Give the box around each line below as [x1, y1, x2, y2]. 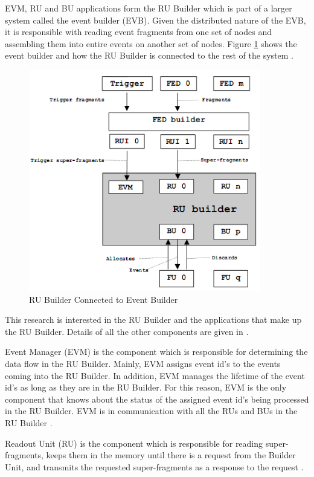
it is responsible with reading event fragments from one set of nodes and [5, 25, 272, 38]
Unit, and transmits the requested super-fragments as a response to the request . [5, 460, 304, 473]
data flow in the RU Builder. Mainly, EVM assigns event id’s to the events [5, 357, 281, 369]
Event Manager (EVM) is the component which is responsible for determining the [5, 345, 308, 358]
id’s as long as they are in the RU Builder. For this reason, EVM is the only [5, 381, 287, 394]
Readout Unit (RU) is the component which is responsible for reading [5, 436, 263, 449]
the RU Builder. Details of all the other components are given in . [5, 325, 249, 337]
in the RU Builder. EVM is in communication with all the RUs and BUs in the [5, 404, 298, 417]
